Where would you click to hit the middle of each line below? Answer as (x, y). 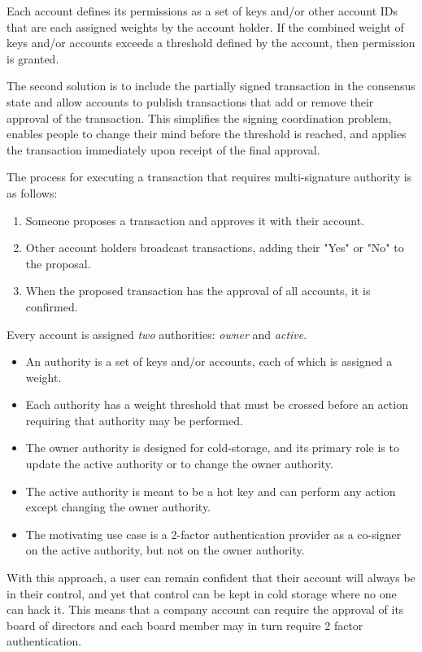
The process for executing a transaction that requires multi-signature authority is (209, 177)
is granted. (33, 58)
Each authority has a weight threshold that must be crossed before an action (217, 404)
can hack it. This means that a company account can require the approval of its (205, 609)
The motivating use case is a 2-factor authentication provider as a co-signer (213, 534)
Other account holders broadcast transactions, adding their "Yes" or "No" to (215, 248)
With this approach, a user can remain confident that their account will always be (211, 578)
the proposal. (58, 263)
